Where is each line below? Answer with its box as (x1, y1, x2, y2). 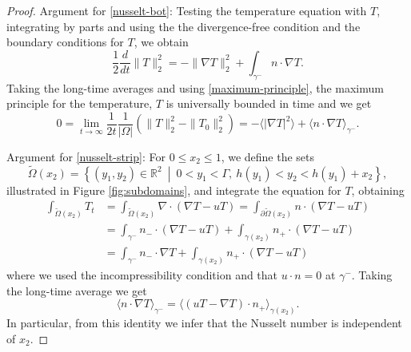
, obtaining (351, 181, 405, 198)
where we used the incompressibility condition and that (6, 266, 278, 283)
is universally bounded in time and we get (166, 95, 372, 112)
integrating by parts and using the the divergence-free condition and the (6, 18, 361, 34)
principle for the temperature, (6, 95, 153, 112)
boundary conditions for (6, 34, 124, 50)
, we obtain (134, 34, 189, 50)
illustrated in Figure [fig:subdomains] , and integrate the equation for (6, 181, 341, 198)
